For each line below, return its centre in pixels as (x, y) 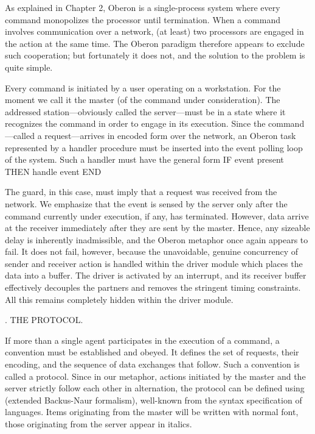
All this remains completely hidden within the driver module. (119, 299)
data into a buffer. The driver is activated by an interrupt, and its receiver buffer (156, 275)
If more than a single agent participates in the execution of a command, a (142, 340)
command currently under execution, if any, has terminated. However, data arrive (157, 215)
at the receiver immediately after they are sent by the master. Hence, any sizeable (157, 228)
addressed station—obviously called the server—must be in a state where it (145, 111)
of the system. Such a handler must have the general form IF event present (144, 159)
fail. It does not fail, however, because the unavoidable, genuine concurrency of (152, 251)
